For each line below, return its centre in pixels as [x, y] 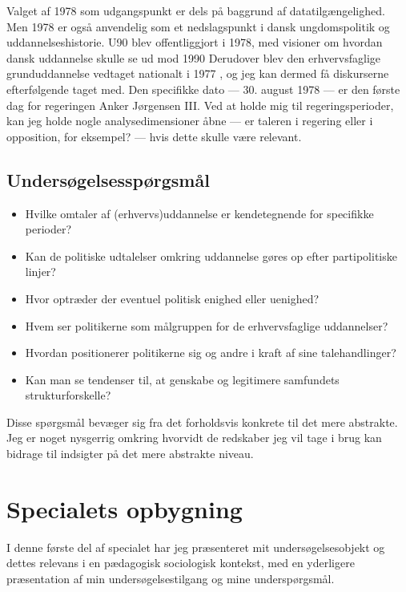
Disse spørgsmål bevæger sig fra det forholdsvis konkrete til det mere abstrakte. [202, 422]
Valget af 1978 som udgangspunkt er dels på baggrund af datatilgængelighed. [196, 10]
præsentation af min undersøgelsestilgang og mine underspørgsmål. [171, 578]
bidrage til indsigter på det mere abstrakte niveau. [130, 454]
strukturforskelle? [68, 395]
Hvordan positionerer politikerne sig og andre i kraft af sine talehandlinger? [211, 353]
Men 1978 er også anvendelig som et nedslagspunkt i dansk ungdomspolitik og [198, 26]
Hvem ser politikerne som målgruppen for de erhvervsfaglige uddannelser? [207, 325]
